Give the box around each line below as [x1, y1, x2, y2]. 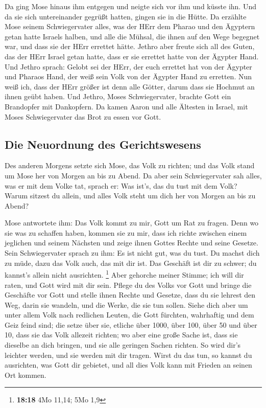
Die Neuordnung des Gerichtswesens [5, 136, 201, 152]
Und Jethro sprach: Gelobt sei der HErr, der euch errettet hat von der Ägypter [5, 61, 252, 72]
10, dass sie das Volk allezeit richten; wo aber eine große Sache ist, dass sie [5, 329, 238, 340]
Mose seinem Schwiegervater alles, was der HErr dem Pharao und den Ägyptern [5, 21, 255, 32]
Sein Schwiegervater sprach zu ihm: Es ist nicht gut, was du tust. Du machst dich [5, 247, 260, 258]
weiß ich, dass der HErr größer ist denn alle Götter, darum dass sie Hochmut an [5, 81, 255, 92]
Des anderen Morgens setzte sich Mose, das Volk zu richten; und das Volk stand [5, 160, 255, 171]
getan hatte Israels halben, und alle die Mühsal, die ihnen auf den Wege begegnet [5, 31, 260, 41]
